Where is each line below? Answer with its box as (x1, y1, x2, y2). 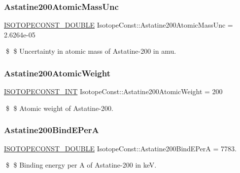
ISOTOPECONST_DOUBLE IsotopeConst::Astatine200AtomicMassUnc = (4, 20, 233, 30)
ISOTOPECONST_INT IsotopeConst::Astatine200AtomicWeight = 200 (4, 86, 223, 97)
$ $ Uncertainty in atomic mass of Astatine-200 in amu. (5, 46, 176, 56)
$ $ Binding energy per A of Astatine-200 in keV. (5, 160, 157, 170)
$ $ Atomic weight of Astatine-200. (5, 103, 113, 113)
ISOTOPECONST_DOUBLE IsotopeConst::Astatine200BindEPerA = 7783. (4, 143, 237, 153)
